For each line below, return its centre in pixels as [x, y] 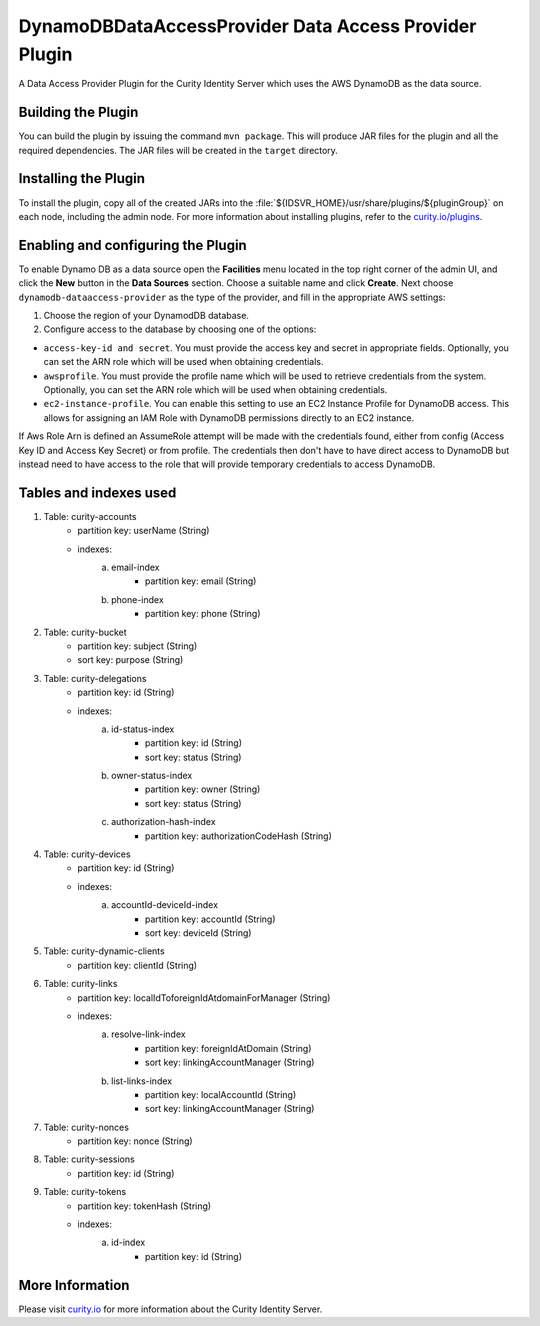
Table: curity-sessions [89, 1159]
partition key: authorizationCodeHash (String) [238, 836]
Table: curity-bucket [85, 632]
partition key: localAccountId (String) [221, 1094]
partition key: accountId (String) [210, 919]
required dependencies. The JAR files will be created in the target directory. [178, 150]
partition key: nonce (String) [135, 1141]
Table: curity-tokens [85, 1192]
